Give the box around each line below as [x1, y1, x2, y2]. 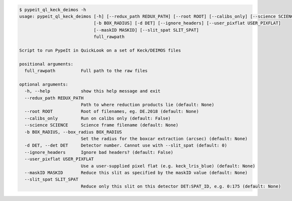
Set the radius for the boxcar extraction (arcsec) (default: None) [80, 136, 248, 142]
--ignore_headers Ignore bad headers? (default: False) [24, 150, 174, 155]
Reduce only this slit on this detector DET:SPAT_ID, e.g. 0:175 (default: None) [80, 184, 281, 189]
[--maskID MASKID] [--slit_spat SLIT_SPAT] [93, 27, 199, 33]
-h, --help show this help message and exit [24, 88, 161, 94]
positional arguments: [19, 61, 73, 67]
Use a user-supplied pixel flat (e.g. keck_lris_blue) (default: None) [80, 163, 255, 168]
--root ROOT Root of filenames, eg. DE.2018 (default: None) [24, 109, 199, 114]
